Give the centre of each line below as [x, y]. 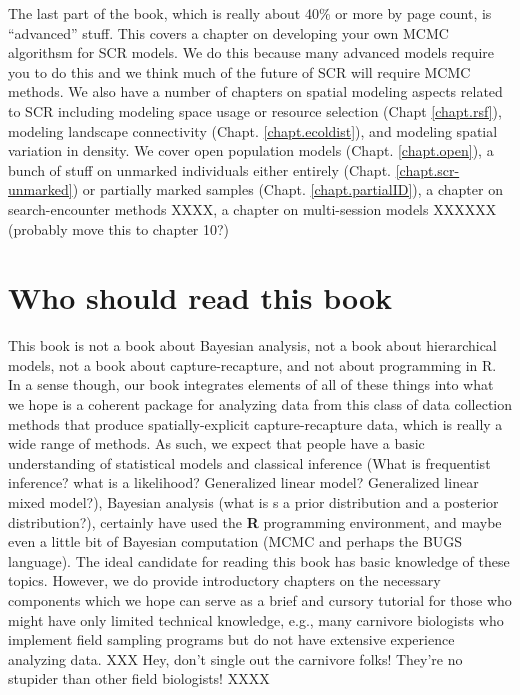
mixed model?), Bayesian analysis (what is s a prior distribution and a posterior [253, 502]
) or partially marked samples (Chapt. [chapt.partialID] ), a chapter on [287, 189]
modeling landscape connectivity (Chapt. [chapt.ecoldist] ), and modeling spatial [253, 130]
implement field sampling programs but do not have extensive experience [231, 639]
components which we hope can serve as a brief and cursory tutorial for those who [260, 599]
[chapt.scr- [427, 169]
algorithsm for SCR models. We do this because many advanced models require [251, 52]
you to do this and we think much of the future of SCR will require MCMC [239, 71]
